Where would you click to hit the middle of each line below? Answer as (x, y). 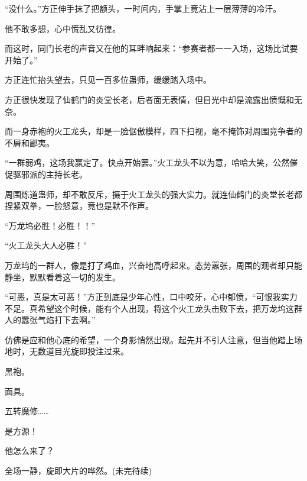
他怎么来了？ (30, 451)
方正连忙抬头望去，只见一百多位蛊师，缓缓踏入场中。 (108, 80)
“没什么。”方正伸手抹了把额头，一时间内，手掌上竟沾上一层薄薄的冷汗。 (143, 8)
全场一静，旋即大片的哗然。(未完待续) (78, 471)
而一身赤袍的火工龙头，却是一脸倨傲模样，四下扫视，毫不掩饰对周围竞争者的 (153, 131)
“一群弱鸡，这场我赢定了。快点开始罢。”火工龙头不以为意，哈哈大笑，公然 (147, 162)
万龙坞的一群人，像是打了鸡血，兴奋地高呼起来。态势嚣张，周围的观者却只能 (153, 265)
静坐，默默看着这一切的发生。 (63, 277)
